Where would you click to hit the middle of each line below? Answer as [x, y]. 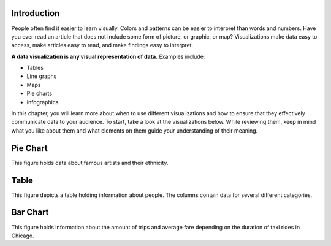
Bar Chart [30, 213]
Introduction [36, 13]
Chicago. [23, 236]
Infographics [43, 102]
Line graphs [42, 76]
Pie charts [39, 94]
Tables [35, 68]
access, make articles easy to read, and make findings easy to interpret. [102, 45]
